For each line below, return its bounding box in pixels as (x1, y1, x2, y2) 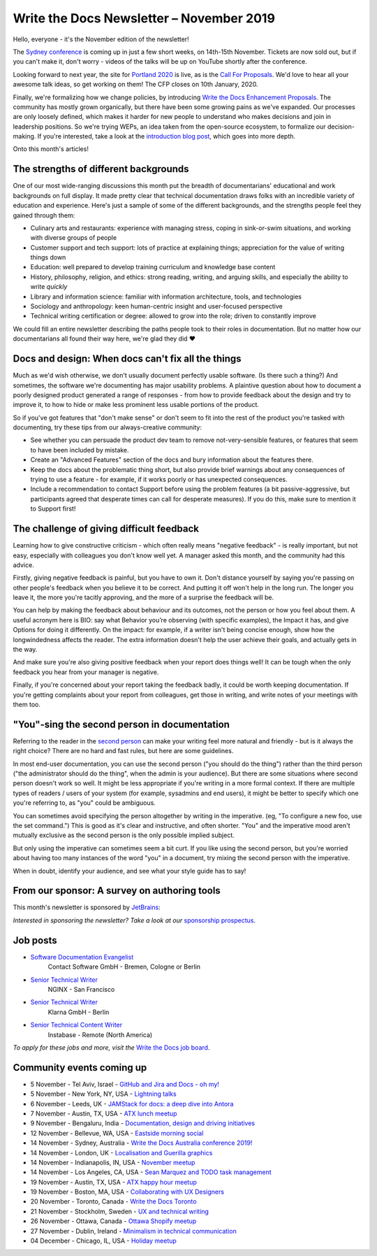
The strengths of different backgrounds (13, 163, 189, 175)
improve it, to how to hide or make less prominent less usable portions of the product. (13, 401, 260, 409)
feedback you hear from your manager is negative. (13, 668, 159, 676)
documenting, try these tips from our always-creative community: (13, 423, 202, 431)
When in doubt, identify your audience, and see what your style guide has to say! (13, 866, 246, 875)
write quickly (30, 283, 68, 291)
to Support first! (30, 504, 76, 513)
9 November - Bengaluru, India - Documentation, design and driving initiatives (30, 1119, 255, 1127)
